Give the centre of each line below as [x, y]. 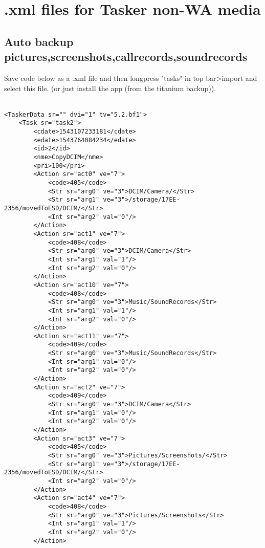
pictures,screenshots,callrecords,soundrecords [126, 57]
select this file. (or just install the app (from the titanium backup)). [110, 88]
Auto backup [39, 41]
